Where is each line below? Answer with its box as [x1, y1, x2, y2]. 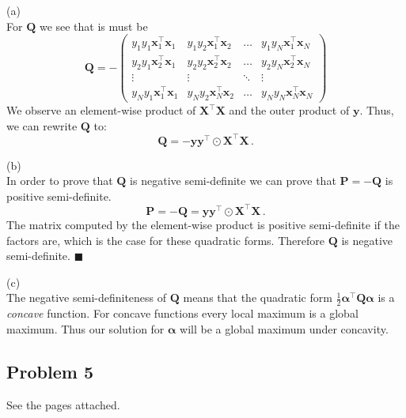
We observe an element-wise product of [6, 102, 196, 118]
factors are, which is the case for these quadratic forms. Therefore [6, 232, 324, 248]
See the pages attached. [6, 396, 120, 412]
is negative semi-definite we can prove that [130, 172, 336, 189]
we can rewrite [6, 117, 78, 134]
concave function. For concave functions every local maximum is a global [6, 305, 359, 322]
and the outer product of [229, 102, 350, 118]
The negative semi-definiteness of [6, 289, 167, 306]
